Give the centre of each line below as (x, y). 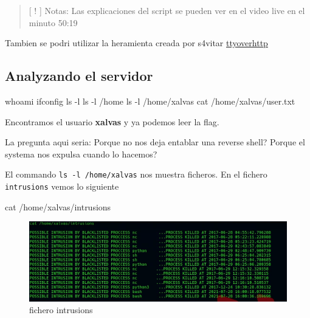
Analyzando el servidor (79, 76)
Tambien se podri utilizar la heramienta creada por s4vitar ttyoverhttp (136, 43)
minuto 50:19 (53, 22)
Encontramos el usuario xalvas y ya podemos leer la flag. (112, 121)
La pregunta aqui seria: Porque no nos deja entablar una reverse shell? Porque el (155, 142)
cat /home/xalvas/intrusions (58, 206)
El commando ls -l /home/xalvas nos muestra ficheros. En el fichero (136, 174)
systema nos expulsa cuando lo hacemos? (81, 154)
